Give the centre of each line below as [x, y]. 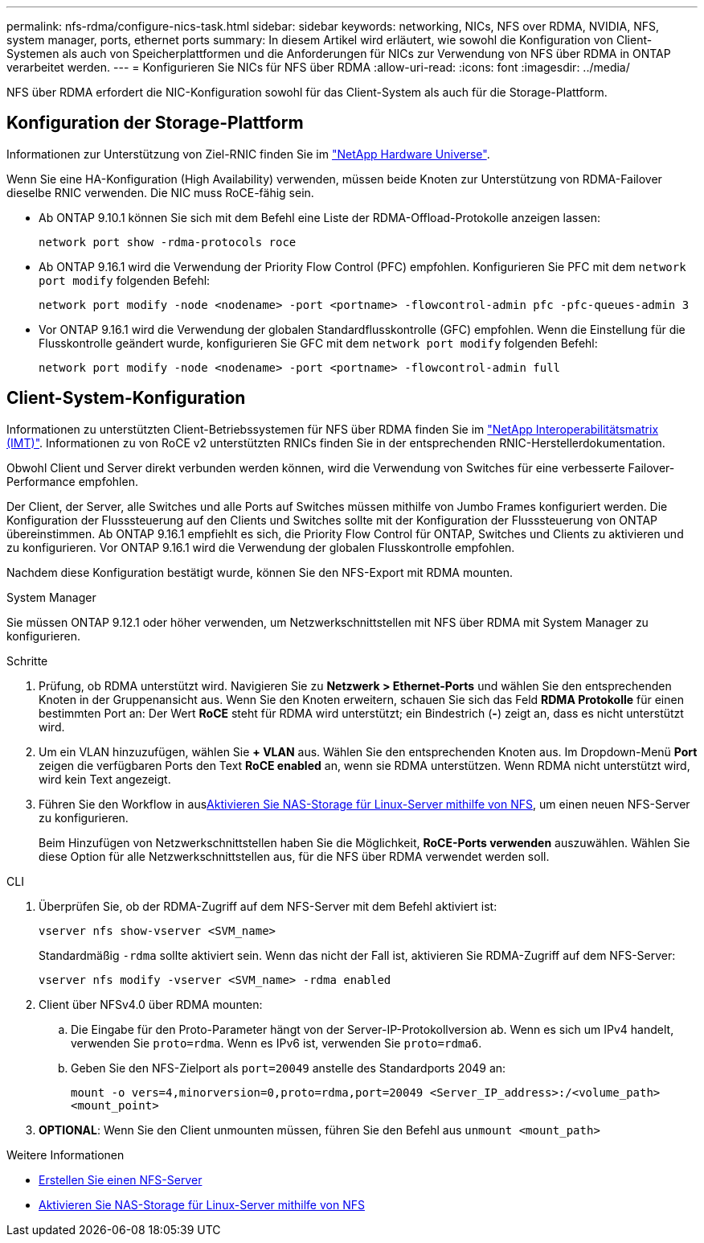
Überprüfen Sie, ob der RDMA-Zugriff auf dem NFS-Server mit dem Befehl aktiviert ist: [268, 906]
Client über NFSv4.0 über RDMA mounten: [151, 1004]
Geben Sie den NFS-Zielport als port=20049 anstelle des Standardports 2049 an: [289, 1068]
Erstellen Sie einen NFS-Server [121, 1179]
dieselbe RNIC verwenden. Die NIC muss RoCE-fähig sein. [160, 192]
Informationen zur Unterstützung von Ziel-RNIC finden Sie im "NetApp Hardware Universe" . [248, 154]
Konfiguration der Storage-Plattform [155, 123]
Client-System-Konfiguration [126, 398]
